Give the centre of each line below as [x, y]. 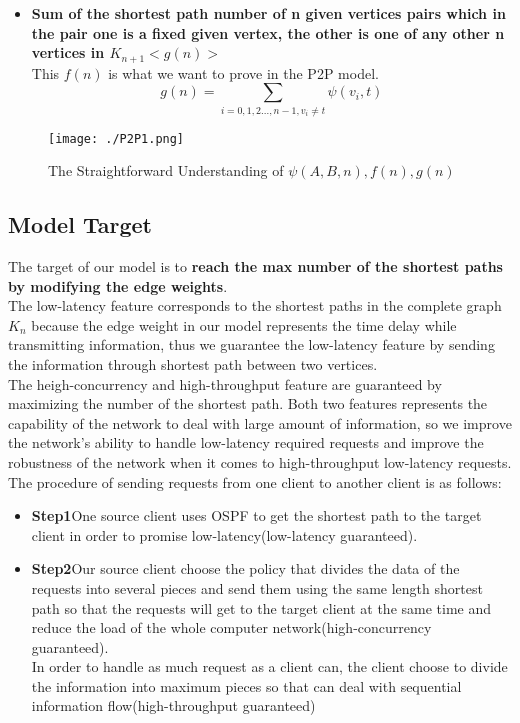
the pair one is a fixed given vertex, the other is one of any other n [268, 32]
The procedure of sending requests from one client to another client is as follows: [255, 481]
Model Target [80, 224]
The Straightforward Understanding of [166, 170]
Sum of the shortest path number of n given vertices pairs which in [268, 13]
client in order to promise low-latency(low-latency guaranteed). [224, 534]
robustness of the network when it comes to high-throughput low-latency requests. [260, 461]
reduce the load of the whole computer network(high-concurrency [231, 627]
